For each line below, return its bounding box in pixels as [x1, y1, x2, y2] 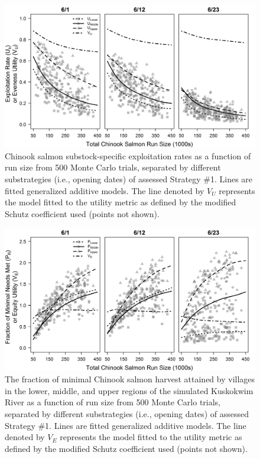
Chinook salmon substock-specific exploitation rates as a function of [5, 149, 251, 162]
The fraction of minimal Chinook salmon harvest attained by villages [5, 373, 255, 385]
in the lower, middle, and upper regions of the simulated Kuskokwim [5, 384, 253, 396]
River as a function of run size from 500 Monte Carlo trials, [5, 396, 221, 408]
